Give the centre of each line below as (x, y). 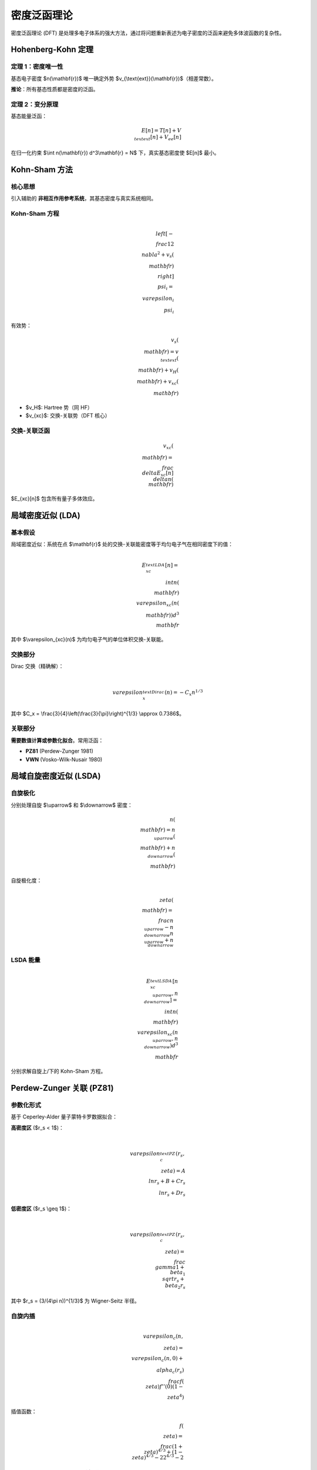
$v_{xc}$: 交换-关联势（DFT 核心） (68, 416)
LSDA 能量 (26, 960)
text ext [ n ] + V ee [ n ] (158, 138)
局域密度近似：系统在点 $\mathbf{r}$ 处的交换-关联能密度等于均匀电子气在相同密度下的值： (122, 544)
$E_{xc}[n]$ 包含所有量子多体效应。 (54, 499)
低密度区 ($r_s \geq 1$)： (41, 1208)
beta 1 (178, 1273)
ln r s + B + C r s (167, 1182)
